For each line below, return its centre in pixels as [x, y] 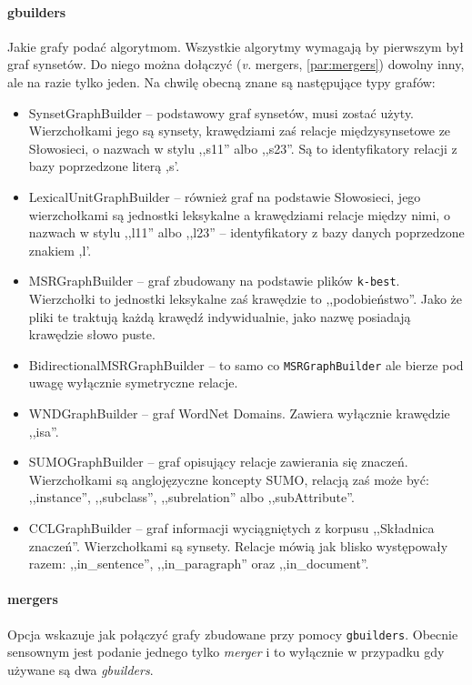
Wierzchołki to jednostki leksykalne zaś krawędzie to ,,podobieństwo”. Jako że [245, 298]
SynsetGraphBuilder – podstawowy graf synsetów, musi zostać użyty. [221, 112]
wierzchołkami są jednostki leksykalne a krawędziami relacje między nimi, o [239, 214]
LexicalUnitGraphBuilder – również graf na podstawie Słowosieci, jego [225, 196]
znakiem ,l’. [60, 250]
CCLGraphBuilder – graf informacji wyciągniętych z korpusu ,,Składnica [231, 527]
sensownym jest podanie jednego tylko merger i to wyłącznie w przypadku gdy [226, 652]
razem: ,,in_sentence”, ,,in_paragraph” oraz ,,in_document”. [199, 564]
